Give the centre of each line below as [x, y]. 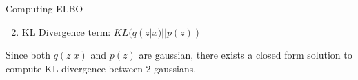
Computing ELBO [44, 8]
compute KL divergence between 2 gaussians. [101, 68]
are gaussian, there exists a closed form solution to [246, 55]
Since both [28, 55]
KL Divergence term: [66, 31]
